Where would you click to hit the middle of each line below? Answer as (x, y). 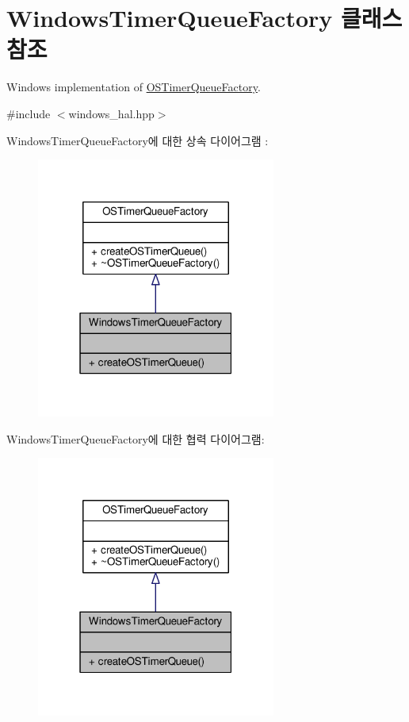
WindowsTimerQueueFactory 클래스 (204, 18)
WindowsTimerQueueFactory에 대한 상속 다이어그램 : (138, 140)
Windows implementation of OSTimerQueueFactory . (134, 87)
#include (29, 113)
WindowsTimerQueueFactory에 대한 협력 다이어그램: (136, 438)
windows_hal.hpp (111, 113)
